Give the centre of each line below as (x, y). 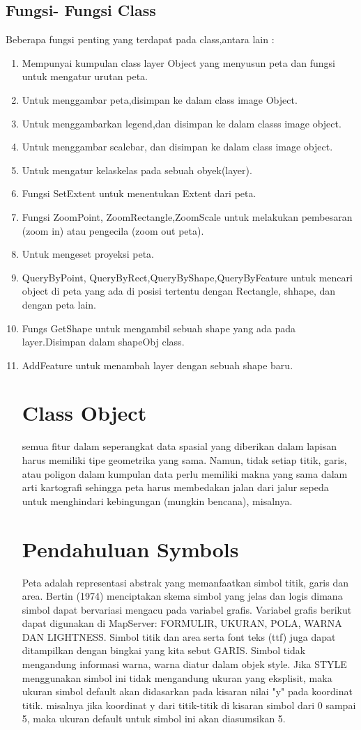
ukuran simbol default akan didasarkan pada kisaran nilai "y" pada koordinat (187, 691)
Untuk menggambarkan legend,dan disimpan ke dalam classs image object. (182, 123)
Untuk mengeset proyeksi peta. (88, 254)
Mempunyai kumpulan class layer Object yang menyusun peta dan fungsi (178, 62)
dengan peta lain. (59, 304)
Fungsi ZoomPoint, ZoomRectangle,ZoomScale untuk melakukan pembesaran (187, 216)
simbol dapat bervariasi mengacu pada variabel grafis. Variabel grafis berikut (187, 609)
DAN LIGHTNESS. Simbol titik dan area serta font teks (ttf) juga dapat (179, 636)
